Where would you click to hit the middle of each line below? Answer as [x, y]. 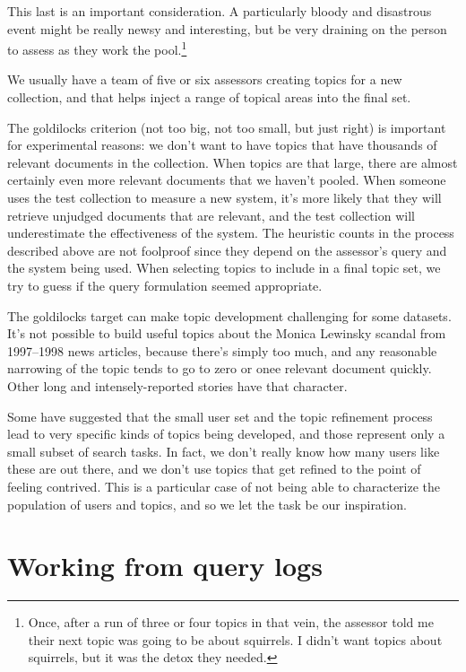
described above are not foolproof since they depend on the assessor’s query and [227, 250]
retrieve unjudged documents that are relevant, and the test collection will [211, 215]
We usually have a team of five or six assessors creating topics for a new [205, 79]
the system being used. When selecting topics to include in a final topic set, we [224, 268]
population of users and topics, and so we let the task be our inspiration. [207, 504]
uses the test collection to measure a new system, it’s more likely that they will [224, 197]
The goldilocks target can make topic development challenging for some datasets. [229, 315]
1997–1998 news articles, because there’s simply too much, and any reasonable [222, 350]
